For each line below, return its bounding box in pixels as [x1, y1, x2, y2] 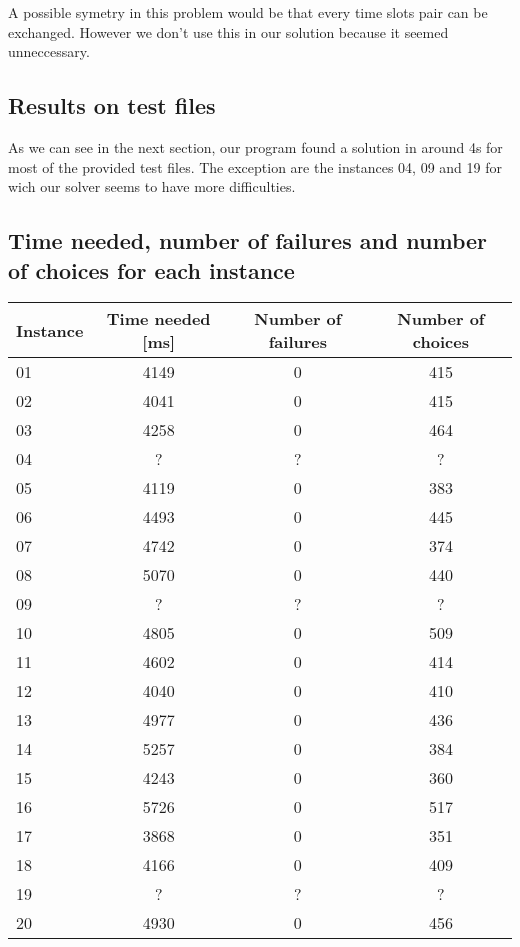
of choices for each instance [8, 254, 295, 285]
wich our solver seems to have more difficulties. [8, 176, 296, 197]
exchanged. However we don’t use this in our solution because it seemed [8, 21, 449, 42]
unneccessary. [8, 41, 90, 62]
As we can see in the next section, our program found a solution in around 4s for [8, 136, 503, 157]
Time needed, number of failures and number [8, 225, 488, 256]
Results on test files [8, 90, 216, 121]
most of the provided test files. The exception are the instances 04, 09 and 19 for [8, 156, 502, 177]
